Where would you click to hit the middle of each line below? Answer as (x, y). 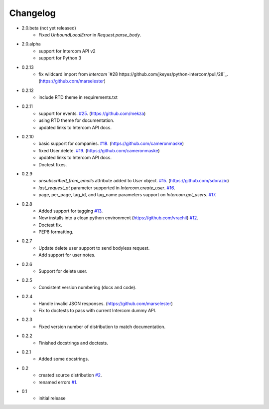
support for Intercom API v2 (67, 51)
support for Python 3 (60, 58)
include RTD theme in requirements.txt (78, 97)
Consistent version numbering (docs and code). (88, 287)
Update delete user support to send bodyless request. (94, 248)
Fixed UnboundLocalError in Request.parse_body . (90, 34)
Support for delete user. (63, 271)
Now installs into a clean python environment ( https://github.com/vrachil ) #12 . (119, 218)
